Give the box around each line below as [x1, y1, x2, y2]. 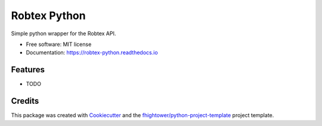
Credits [11, 96, 39, 106]
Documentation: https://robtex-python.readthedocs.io [26, 49, 158, 56]
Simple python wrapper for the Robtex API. [11, 30, 116, 37]
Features [11, 64, 45, 75]
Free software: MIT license [26, 41, 92, 48]
